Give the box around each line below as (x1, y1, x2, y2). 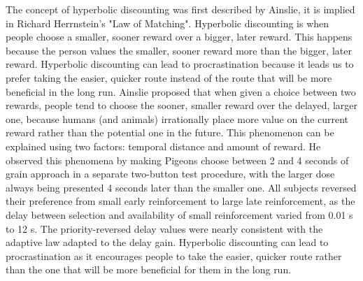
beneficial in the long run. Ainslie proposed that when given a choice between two (6, 84, 356, 99)
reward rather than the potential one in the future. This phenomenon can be (6, 125, 334, 140)
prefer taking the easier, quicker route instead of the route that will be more (6, 70, 332, 85)
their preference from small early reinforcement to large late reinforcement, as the (6, 194, 355, 208)
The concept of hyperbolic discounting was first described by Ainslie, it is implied (6, 2, 355, 16)
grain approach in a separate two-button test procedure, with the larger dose (6, 166, 335, 181)
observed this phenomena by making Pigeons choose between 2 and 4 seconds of (6, 152, 349, 167)
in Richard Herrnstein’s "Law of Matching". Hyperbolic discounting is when (6, 15, 329, 30)
